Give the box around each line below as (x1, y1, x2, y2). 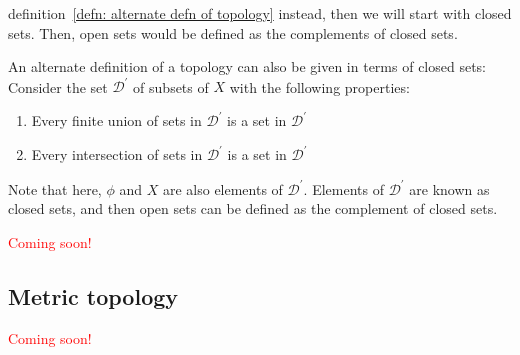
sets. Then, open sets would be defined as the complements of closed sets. (8, 22, 458, 43)
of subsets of (133, 76, 209, 97)
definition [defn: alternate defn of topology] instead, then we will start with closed (8, 3, 512, 23)
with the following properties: (229, 76, 410, 97)
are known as (409, 178, 490, 199)
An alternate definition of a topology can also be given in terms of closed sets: (8, 56, 487, 77)
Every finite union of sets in (31, 110, 202, 131)
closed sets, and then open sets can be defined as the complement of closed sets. (8, 198, 498, 219)
